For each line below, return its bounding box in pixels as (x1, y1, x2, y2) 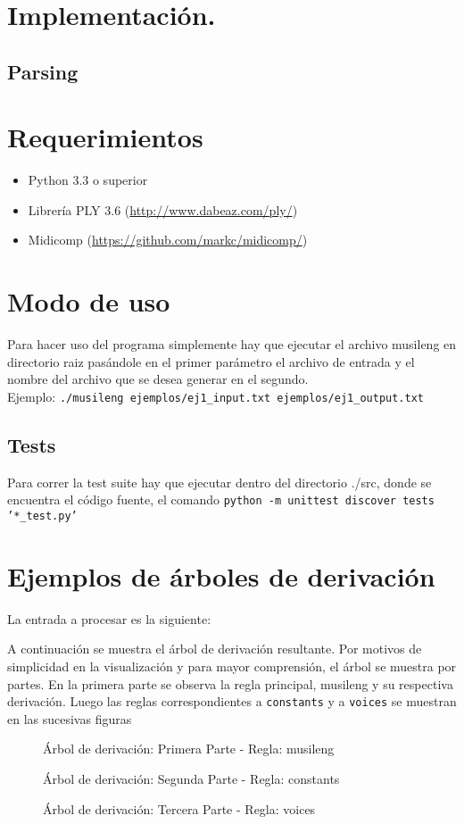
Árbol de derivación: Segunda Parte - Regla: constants (43, 770, 340, 788)
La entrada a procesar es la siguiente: (7, 609, 211, 628)
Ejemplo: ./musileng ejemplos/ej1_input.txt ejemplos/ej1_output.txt (7, 387, 424, 405)
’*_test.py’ (7, 510, 78, 523)
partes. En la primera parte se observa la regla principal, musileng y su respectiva (7, 674, 453, 693)
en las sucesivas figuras (7, 709, 132, 728)
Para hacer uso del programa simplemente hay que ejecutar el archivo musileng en (7, 335, 457, 354)
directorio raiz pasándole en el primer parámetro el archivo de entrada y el (7, 352, 415, 370)
